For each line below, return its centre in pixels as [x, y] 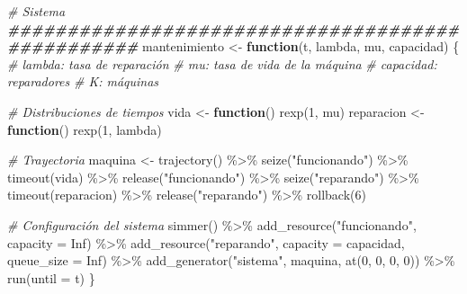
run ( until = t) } [51, 277]
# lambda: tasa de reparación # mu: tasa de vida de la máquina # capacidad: [222, 63]
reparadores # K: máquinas [83, 81]
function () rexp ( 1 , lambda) [85, 129]
